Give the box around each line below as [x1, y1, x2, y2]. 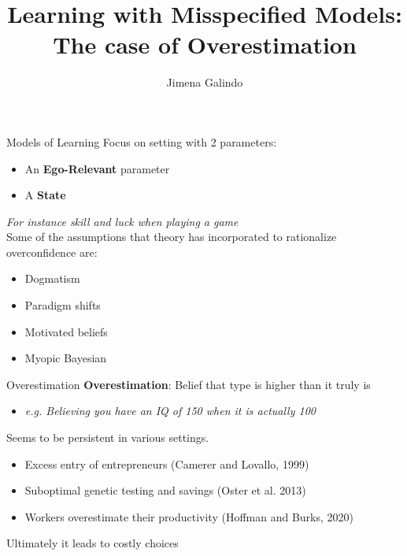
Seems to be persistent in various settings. [6, 429, 209, 446]
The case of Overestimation [53, 28, 357, 61]
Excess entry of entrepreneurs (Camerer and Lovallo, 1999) [24, 455, 309, 472]
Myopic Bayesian [24, 350, 107, 366]
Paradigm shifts [24, 297, 101, 313]
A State [24, 187, 66, 203]
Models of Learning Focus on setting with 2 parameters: [6, 133, 277, 150]
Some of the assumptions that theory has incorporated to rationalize [6, 228, 337, 245]
